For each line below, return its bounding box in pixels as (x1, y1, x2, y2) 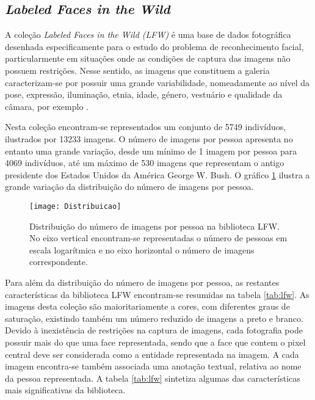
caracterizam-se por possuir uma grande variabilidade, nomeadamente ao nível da (5, 76, 310, 89)
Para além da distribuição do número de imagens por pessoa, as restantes (5, 275, 280, 288)
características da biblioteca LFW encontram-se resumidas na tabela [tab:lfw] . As (5, 288, 310, 300)
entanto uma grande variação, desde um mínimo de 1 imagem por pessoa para (5, 144, 297, 157)
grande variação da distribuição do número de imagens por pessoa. (5, 180, 254, 193)
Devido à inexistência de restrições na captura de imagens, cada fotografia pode (5, 324, 303, 336)
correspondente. (29, 255, 88, 268)
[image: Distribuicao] (29, 202, 121, 211)
